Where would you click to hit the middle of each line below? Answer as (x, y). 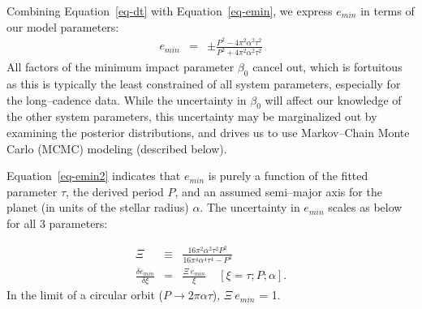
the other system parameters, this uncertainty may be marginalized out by (192, 116)
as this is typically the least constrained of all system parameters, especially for (204, 83)
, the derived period (115, 191)
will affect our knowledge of (333, 99)
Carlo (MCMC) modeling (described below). (117, 148)
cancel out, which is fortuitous (327, 67)
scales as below (365, 207)
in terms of (388, 11)
